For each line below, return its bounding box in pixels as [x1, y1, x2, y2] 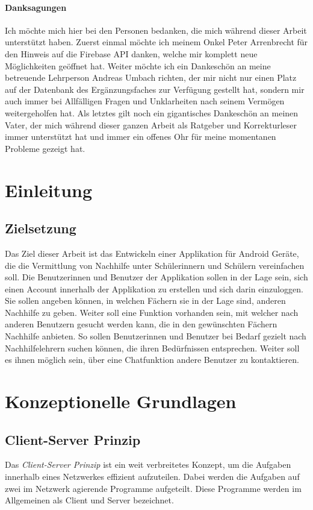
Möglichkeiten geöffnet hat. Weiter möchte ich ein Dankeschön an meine [5, 59, 271, 72]
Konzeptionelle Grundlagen [5, 389, 237, 414]
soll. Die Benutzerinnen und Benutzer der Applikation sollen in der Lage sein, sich [5, 271, 308, 283]
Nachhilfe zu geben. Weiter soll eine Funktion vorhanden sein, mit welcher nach [5, 306, 299, 318]
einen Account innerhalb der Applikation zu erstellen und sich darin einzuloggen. [5, 282, 303, 295]
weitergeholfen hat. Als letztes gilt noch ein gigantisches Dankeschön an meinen [5, 106, 299, 119]
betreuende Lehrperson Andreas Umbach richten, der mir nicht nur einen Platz [5, 71, 297, 84]
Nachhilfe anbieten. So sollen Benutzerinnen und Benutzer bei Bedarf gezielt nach [5, 330, 306, 342]
